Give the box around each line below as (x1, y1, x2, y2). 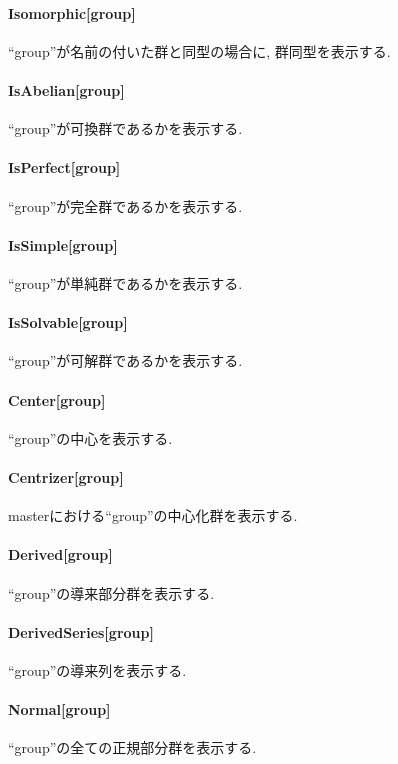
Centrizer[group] (8, 466, 124, 487)
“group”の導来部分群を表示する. (8, 582, 215, 603)
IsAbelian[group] (8, 79, 125, 100)
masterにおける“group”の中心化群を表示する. (8, 505, 298, 526)
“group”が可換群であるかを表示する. (8, 118, 243, 139)
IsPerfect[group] (8, 157, 121, 178)
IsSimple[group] (8, 234, 118, 255)
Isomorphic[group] (8, 2, 136, 23)
